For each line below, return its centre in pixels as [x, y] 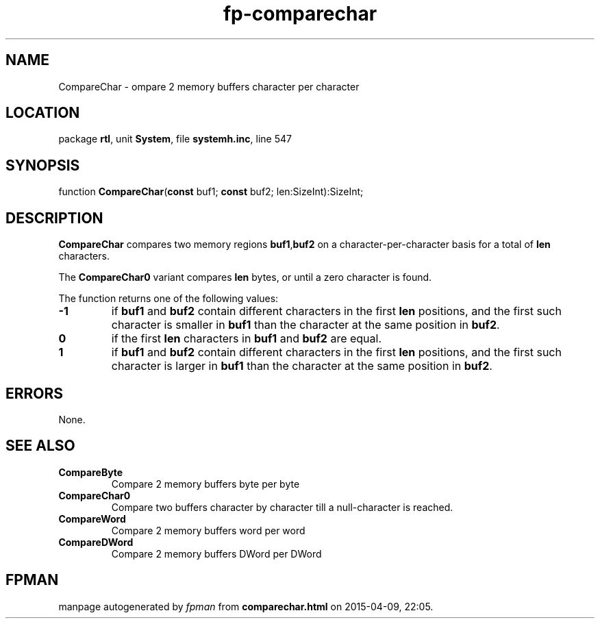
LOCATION [43, 113]
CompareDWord [96, 542]
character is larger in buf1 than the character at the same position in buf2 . [302, 366]
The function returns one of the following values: [168, 299]
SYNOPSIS [43, 165]
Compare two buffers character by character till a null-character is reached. [282, 507]
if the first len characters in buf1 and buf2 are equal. [247, 339]
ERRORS [35, 393]
